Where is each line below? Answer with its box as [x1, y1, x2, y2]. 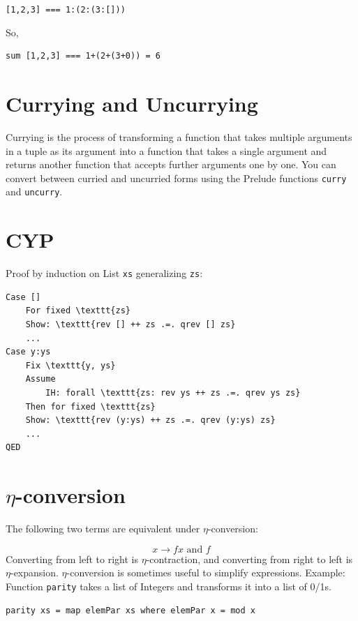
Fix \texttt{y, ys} [25, 360, 116, 371]
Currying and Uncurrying [6, 89, 258, 118]
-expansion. [10, 565, 59, 580]
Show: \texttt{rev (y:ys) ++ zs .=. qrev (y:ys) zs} [25, 415, 276, 426]
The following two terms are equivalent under [6, 521, 200, 536]
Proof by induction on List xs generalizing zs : [6, 266, 203, 280]
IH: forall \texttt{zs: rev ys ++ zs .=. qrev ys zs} [45, 388, 301, 398]
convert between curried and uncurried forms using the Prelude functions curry [6, 170, 347, 185]
